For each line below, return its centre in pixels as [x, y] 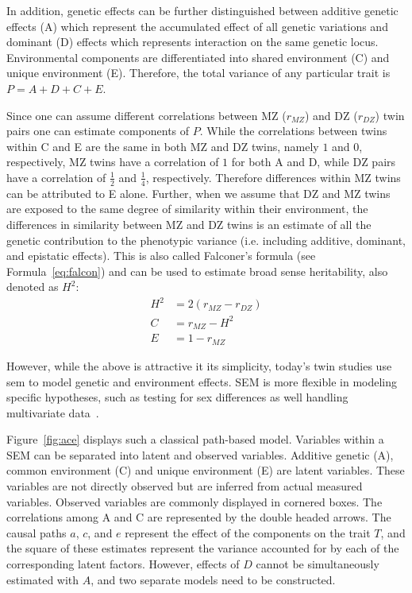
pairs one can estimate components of [98, 131]
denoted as [33, 287]
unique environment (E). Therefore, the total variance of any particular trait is [198, 73]
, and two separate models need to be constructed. [213, 579]
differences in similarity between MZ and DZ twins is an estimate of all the [189, 224]
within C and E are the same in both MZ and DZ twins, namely [163, 146]
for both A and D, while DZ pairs [314, 162]
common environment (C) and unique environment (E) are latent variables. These [206, 470]
